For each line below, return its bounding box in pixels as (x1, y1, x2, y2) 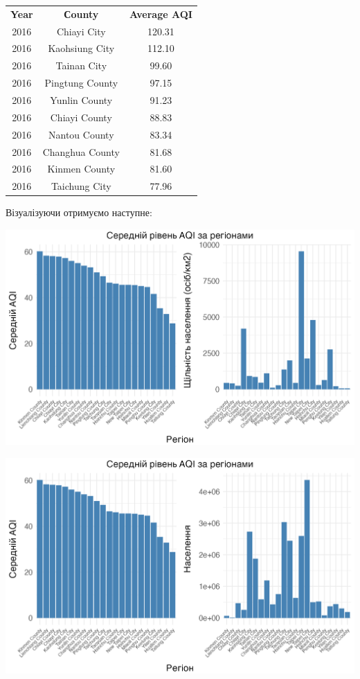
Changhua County (42, 144, 120, 159)
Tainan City (55, 58, 107, 73)
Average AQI (129, 6, 192, 21)
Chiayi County (50, 109, 112, 124)
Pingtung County (44, 76, 118, 90)
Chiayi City (56, 24, 106, 38)
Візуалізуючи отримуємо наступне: (6, 205, 152, 220)
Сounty (64, 6, 99, 21)
